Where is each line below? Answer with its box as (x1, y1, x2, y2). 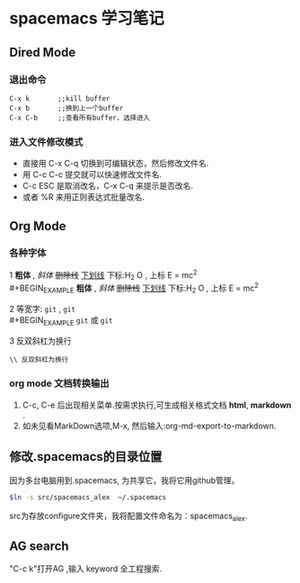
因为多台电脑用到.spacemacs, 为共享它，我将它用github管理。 (9, 474, 240, 486)
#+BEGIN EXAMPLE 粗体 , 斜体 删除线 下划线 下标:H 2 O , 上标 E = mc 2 (9, 281, 259, 295)
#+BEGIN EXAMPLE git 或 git (9, 314, 113, 327)
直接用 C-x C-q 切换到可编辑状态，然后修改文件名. (22, 158, 209, 169)
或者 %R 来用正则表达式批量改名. (22, 192, 146, 202)
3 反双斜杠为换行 (9, 335, 72, 346)
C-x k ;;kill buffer (9, 94, 110, 103)
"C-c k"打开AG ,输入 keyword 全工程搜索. (9, 563, 163, 574)
